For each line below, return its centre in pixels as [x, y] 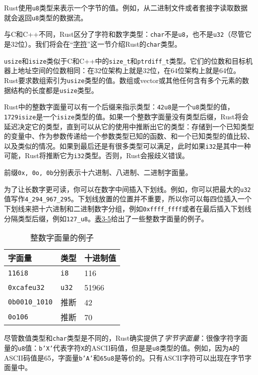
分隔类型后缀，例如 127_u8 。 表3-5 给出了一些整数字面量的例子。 [106, 218]
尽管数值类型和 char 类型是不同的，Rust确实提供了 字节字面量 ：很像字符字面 [126, 338]
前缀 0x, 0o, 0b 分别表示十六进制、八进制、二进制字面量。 [98, 172]
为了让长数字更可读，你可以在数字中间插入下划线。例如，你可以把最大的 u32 [128, 189]
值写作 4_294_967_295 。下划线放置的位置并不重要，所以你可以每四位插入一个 [128, 199]
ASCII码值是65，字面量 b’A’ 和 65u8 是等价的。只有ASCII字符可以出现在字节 [125, 357]
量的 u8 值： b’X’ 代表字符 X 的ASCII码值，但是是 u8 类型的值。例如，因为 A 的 [122, 347]
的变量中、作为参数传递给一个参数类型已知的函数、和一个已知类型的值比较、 [129, 136]
